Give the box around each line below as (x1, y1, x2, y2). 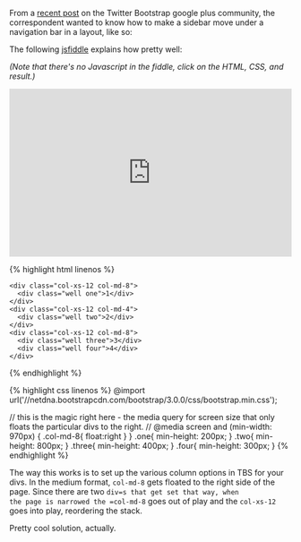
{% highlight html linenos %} (9, 264, 115, 274)
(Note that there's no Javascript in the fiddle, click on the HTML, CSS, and (9, 62, 284, 72)
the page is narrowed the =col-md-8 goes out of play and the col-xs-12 (9, 496, 276, 506)
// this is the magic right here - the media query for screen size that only (9, 412, 275, 422)
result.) (9, 71, 36, 82)
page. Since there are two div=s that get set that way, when (9, 486, 239, 496)
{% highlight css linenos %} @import (9, 385, 146, 395)
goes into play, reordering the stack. (9, 505, 143, 516)
